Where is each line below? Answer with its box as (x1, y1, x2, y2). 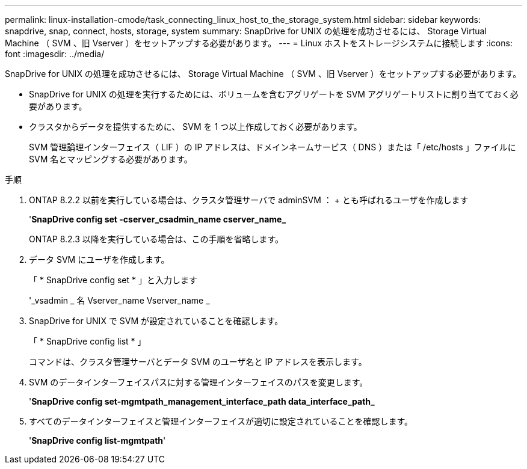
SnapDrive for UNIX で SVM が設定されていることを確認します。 (29, 316, 283, 326)
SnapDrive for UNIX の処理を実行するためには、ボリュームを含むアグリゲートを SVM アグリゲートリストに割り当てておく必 (29, 89, 519, 99)
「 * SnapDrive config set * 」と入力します (29, 275, 197, 285)
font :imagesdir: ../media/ (5, 49, 105, 59)
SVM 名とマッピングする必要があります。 (29, 154, 193, 164)
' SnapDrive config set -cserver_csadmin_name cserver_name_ (29, 214, 286, 224)
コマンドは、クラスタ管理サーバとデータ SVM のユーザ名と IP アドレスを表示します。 (29, 357, 367, 367)
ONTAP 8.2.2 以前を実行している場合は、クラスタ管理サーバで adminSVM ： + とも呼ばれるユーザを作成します (29, 195, 469, 205)
